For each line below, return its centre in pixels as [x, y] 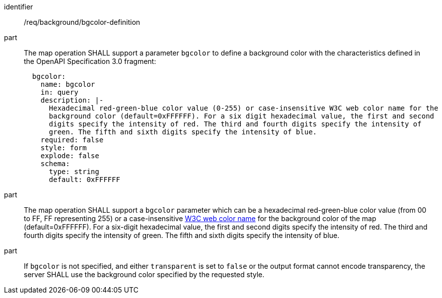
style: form [64, 148]
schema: [55, 164]
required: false [72, 140]
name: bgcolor [68, 84]
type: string [74, 172]
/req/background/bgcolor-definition [82, 22]
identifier [19, 7]
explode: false [70, 156]
